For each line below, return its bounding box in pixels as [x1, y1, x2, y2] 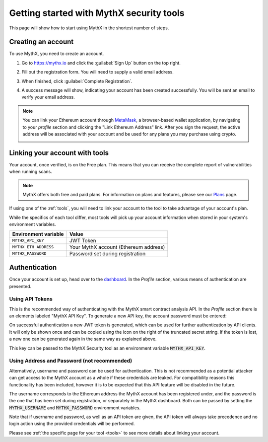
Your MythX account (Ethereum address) [69, 243, 165, 250]
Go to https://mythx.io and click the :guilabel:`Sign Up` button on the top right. [21, 60, 181, 66]
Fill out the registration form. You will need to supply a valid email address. [21, 69, 174, 75]
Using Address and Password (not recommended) [9, 358, 133, 365]
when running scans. [9, 169, 52, 175]
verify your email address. [21, 94, 75, 100]
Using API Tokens [9, 295, 53, 302]
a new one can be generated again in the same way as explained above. [9, 336, 157, 342]
